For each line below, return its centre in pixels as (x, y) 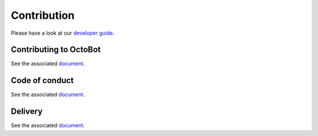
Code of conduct (42, 80)
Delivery (27, 112)
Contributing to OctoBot (56, 50)
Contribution (43, 15)
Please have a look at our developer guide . (63, 33)
